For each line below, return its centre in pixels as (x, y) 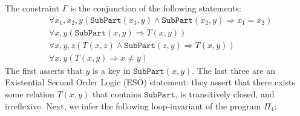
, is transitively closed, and (225, 93)
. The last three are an (234, 70)
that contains (117, 93)
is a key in (111, 70)
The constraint (32, 8)
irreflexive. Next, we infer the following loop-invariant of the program (133, 105)
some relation (30, 93)
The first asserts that (44, 70)
